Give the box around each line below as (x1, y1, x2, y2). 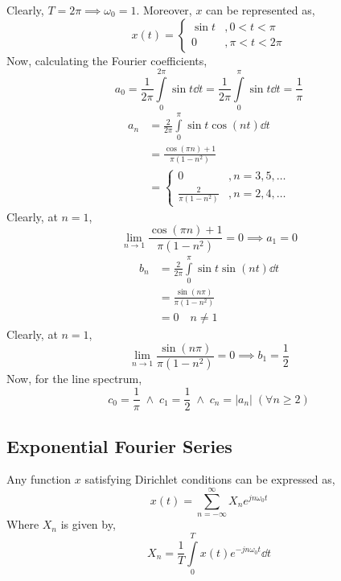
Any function (6, 471, 72, 488)
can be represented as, (206, 2, 315, 18)
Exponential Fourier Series (6, 433, 232, 458)
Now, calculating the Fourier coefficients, (6, 52, 207, 68)
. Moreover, (136, 2, 192, 18)
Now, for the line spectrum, (6, 370, 142, 387)
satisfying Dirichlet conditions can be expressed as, (84, 471, 335, 488)
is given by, (60, 516, 116, 533)
